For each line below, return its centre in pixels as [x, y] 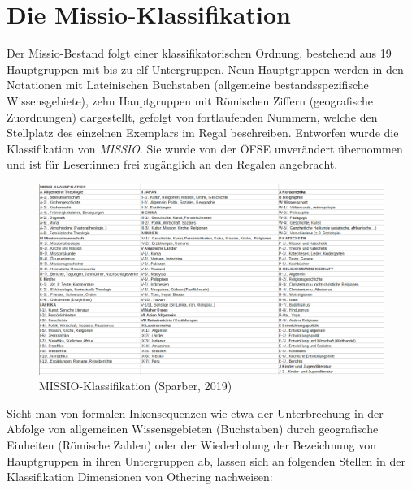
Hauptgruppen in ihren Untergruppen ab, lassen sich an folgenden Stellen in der [206, 460]
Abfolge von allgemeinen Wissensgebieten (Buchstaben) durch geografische [193, 429]
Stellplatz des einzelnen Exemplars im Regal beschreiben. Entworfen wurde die [203, 133]
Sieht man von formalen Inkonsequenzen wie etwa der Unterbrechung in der [195, 413]
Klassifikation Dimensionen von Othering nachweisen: [140, 477]
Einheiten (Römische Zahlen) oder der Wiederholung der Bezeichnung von [192, 444]
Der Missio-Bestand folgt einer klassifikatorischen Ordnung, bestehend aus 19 [199, 53]
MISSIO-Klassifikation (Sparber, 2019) [136, 386]
